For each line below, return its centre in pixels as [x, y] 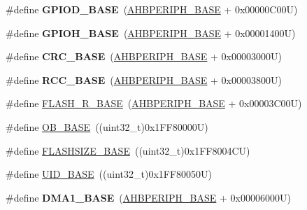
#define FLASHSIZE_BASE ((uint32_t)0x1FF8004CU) [128, 150]
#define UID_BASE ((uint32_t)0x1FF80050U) [109, 174]
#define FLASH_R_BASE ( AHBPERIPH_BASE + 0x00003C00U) [154, 103]
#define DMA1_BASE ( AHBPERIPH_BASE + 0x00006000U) [148, 197]
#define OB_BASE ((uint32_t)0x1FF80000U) [107, 126]
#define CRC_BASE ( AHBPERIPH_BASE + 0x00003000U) [144, 56]
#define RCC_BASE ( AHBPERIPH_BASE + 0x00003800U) [144, 79]
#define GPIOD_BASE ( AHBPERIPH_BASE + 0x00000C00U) [152, 9]
